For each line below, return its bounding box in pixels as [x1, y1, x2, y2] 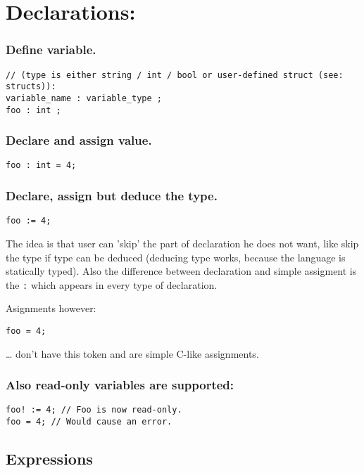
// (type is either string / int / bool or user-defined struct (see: [6, 70, 344, 80]
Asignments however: [6, 301, 96, 316]
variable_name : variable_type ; [6, 93, 162, 103]
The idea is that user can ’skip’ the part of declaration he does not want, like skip [6, 235, 359, 250]
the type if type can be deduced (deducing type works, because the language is [6, 250, 346, 264]
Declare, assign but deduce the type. [6, 187, 218, 205]
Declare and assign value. [6, 131, 152, 149]
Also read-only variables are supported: [6, 376, 234, 394]
